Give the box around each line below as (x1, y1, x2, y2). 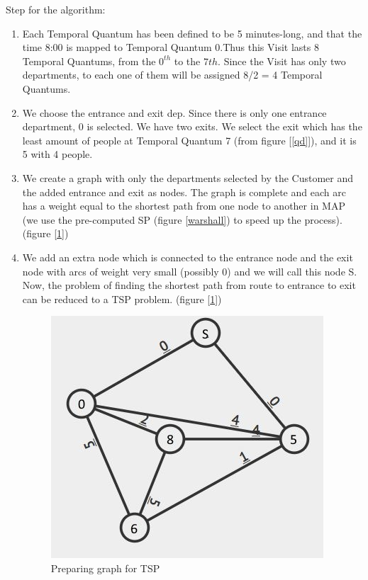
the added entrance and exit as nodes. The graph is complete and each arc (22, 184, 346, 199)
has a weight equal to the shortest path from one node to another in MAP (22, 198, 345, 213)
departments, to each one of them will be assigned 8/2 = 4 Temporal (22, 67, 323, 82)
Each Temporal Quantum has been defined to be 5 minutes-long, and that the (22, 25, 362, 40)
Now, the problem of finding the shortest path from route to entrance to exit (22, 278, 356, 292)
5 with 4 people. (22, 147, 93, 161)
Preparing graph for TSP (50, 560, 160, 575)
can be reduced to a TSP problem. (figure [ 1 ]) (22, 291, 222, 306)
